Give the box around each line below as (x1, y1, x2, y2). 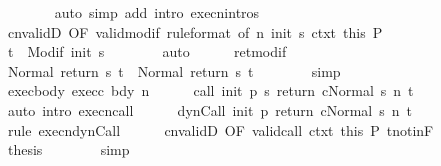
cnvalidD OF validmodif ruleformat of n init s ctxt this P (7, 21, 383, 42)
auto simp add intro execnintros (54, 2, 260, 22)
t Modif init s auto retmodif (7, 41, 287, 62)
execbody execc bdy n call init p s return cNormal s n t (7, 80, 414, 101)
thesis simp (7, 139, 130, 160)
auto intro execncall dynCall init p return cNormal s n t (7, 99, 412, 120)
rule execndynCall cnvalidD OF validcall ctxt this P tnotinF (7, 119, 434, 140)
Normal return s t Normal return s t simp (7, 60, 341, 81)
